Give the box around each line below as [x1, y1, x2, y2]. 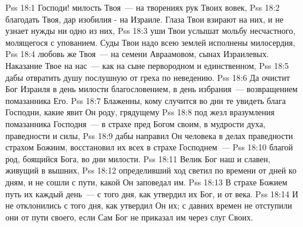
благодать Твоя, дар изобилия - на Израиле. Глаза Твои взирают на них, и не [5, 12, 283, 25]
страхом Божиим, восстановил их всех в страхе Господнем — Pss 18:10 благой [5, 141, 293, 153]
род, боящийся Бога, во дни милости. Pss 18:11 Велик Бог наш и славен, [5, 152, 270, 165]
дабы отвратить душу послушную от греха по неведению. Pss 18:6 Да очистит [5, 71, 290, 83]
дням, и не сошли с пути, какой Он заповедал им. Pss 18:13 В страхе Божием [5, 175, 288, 188]
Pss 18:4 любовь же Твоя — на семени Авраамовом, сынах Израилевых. [5, 48, 269, 60]
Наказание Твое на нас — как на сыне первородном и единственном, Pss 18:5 [5, 59, 289, 71]
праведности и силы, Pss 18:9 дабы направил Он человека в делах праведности [5, 129, 293, 141]
